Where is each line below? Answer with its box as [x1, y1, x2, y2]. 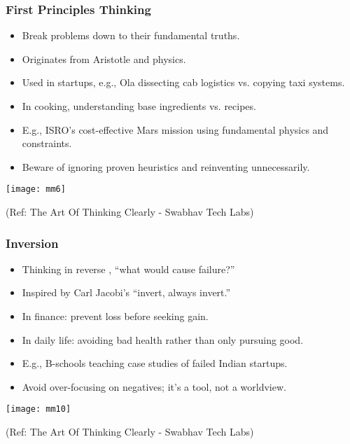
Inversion [6, 234, 59, 251]
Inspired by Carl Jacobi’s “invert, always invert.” [22, 285, 231, 300]
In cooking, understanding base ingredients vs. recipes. [22, 99, 256, 113]
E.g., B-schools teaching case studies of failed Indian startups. [22, 356, 288, 370]
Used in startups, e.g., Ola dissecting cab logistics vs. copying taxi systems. [22, 75, 345, 90]
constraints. [22, 136, 72, 151]
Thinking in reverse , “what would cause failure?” [22, 261, 235, 276]
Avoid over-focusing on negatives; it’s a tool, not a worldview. [22, 379, 286, 394]
